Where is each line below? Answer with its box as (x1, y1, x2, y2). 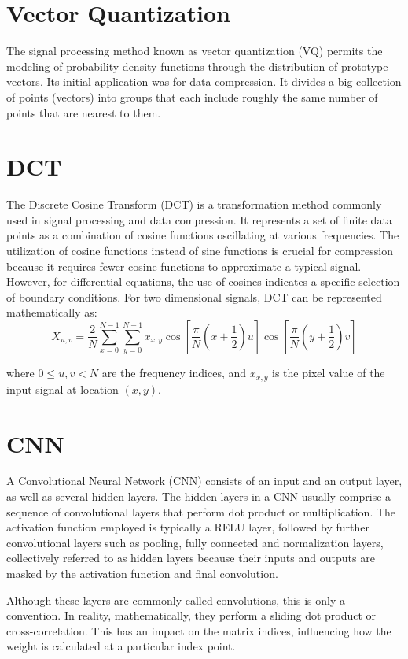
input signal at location (6, 380, 119, 397)
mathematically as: (6, 304, 97, 320)
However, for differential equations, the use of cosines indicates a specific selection (6, 273, 400, 290)
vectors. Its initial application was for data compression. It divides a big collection (6, 73, 402, 90)
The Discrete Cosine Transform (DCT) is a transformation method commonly (6, 196, 382, 213)
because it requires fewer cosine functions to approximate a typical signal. (6, 257, 362, 274)
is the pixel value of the (272, 365, 385, 381)
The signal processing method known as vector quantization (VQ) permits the (6, 43, 383, 59)
